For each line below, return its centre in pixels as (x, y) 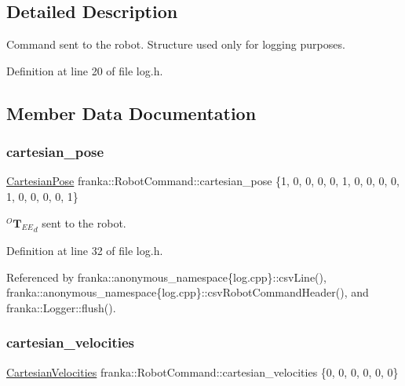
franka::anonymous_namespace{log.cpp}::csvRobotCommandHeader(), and (188, 292)
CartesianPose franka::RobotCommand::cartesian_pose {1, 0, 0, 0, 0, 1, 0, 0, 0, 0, (203, 181)
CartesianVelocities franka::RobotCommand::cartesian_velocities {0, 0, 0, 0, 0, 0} (202, 371)
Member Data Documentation (131, 113)
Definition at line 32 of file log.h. (85, 251)
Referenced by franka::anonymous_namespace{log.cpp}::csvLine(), (166, 277)
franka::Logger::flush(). (61, 307)
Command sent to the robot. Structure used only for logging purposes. (176, 44)
